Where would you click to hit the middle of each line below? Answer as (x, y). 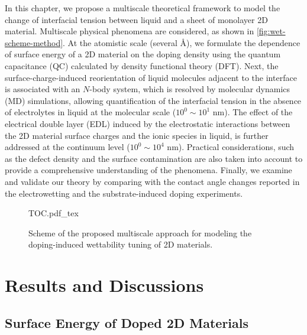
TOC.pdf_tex (54, 213)
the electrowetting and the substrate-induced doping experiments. (124, 193)
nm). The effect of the (253, 112)
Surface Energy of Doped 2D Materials (127, 322)
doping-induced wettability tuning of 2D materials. (121, 244)
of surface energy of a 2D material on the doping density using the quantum (143, 54)
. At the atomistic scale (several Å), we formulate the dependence (182, 42)
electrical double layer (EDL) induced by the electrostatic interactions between (148, 123)
